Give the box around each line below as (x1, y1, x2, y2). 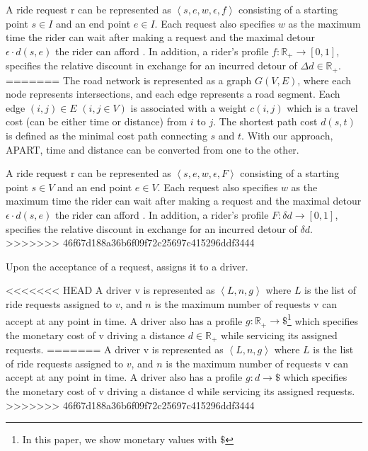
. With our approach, (241, 128, 333, 143)
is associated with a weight (130, 100, 247, 115)
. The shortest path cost (213, 114, 318, 129)
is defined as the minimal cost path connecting (6, 128, 207, 143)
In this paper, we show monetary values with (22, 432, 217, 447)
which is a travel (287, 100, 358, 115)
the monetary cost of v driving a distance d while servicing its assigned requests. (6, 383, 355, 398)
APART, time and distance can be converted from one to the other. (6, 142, 299, 156)
